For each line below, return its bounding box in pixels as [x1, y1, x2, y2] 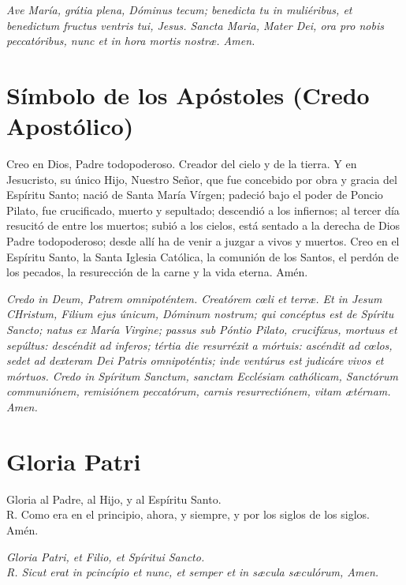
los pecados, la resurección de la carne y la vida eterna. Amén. [6, 264, 308, 280]
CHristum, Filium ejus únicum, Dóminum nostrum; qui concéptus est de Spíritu [6, 306, 394, 322]
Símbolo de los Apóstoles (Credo [6, 78, 370, 111]
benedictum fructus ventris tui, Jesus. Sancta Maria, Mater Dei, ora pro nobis [6, 17, 384, 33]
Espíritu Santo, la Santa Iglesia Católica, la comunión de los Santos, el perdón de [6, 248, 399, 264]
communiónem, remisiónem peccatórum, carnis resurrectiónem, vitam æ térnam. [6, 383, 391, 399]
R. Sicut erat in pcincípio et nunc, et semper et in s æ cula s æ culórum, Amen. [6, 564, 379, 580]
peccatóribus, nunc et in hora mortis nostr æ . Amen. [6, 32, 255, 49]
